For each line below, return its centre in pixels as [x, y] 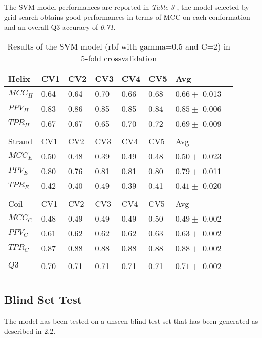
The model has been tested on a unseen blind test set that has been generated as [131, 320]
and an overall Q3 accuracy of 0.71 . [60, 27]
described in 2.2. [30, 331]
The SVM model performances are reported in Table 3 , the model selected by [127, 7]
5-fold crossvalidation [119, 58]
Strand [20, 141]
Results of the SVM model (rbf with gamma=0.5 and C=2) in [119, 46]
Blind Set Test [43, 299]
